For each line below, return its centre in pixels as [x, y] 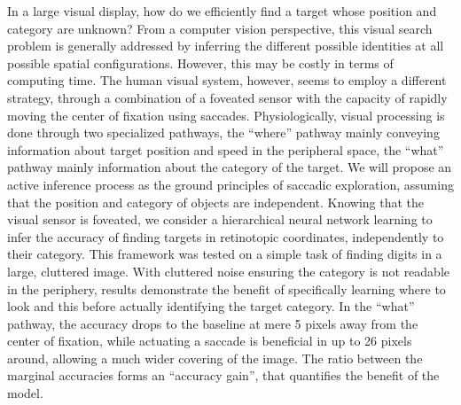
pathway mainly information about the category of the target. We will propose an [230, 167]
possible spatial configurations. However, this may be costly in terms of [200, 62]
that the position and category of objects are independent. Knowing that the [216, 202]
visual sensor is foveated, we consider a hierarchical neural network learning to [220, 219]
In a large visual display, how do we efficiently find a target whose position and [222, 11]
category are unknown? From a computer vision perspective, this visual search [220, 28]
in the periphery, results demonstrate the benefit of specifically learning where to [227, 288]
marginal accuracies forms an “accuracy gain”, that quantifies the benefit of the [223, 375]
